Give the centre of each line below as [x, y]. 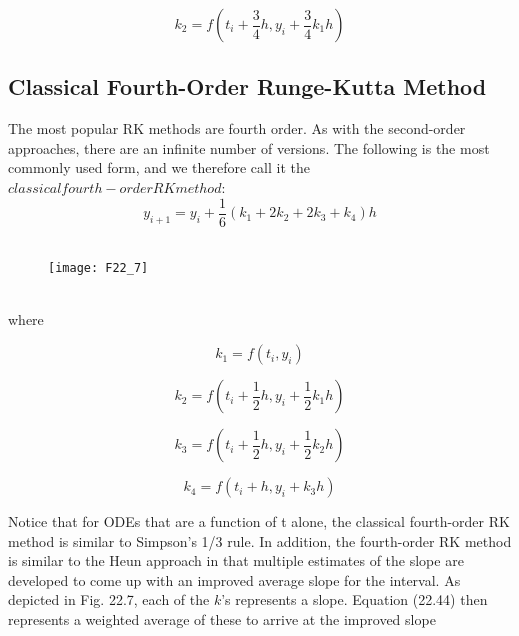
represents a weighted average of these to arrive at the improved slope [222, 619]
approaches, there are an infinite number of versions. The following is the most [249, 147]
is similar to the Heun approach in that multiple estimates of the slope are [236, 560]
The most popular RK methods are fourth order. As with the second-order [237, 128]
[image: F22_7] [98, 268]
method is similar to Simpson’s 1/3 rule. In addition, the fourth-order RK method [260, 540]
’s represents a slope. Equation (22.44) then [354, 599]
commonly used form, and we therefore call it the [159, 167]
